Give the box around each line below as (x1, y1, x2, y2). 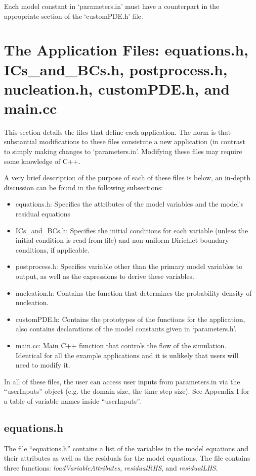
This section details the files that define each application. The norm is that (4, 126, 231, 137)
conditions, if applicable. (15, 244, 89, 255)
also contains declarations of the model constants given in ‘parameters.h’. (15, 323, 237, 334)
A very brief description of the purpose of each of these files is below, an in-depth (4, 172, 251, 183)
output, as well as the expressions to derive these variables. (15, 271, 194, 281)
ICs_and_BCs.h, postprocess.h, (4, 59, 228, 79)
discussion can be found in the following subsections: (4, 182, 163, 192)
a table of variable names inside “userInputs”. (4, 395, 141, 406)
